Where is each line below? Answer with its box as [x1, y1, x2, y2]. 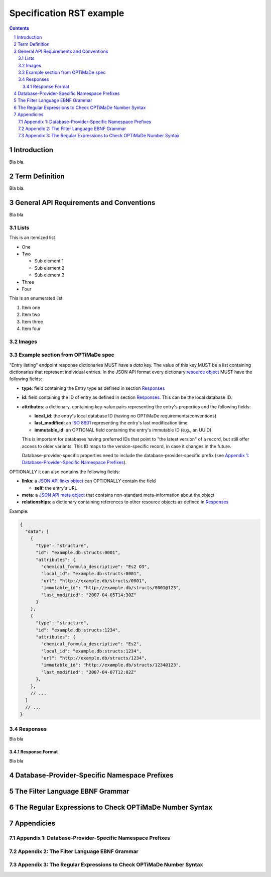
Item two [22, 311, 40, 317]
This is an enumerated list [9, 295, 63, 301]
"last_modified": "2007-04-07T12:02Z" [41, 669, 137, 675]
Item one [22, 304, 40, 310]
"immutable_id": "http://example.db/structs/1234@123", [41, 662, 182, 668]
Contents [9, 25, 30, 31]
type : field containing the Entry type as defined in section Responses [22, 385, 165, 391]
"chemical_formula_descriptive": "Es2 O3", [41, 564, 150, 570]
